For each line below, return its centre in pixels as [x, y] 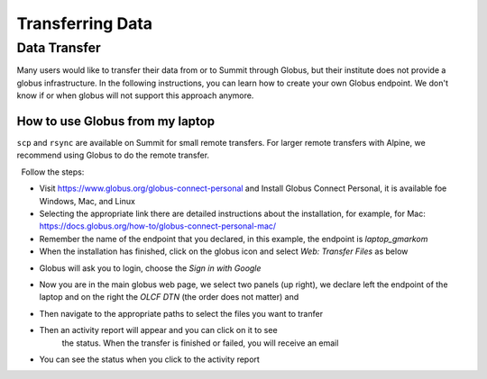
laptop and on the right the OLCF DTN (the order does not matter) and [169, 297]
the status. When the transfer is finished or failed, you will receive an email [200, 343]
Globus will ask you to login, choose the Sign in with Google [150, 268]
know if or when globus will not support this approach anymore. [135, 95]
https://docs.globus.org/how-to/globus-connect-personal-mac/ [158, 226]
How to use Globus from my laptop [116, 121]
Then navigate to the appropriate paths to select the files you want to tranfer [181, 313]
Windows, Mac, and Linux [87, 201]
